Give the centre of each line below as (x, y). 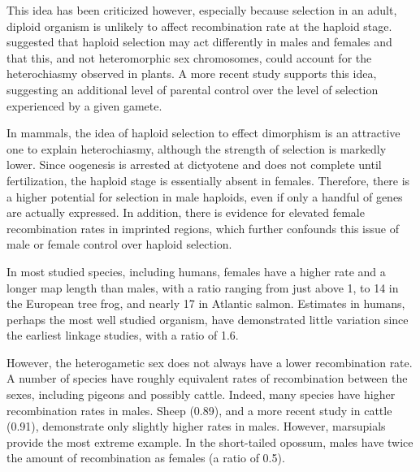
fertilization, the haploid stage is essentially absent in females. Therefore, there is (208, 180)
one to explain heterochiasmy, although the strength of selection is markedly (197, 148)
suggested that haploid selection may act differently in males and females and (199, 42)
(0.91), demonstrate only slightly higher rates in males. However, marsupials (196, 426)
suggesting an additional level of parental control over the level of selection (193, 89)
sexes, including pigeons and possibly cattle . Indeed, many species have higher (201, 394)
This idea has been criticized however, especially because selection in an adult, (202, 10)
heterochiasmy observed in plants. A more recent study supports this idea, (192, 74)
